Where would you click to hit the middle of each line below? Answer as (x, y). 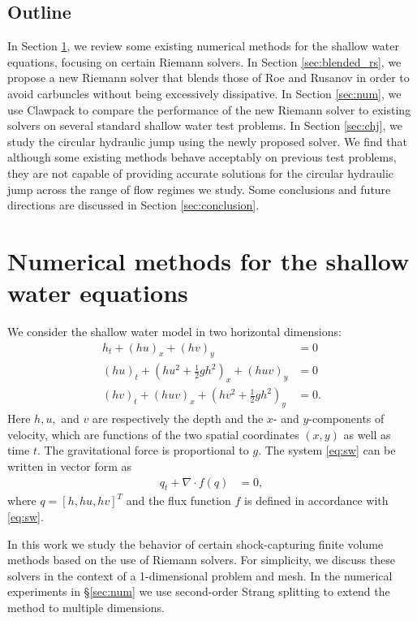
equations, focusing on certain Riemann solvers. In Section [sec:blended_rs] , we (204, 61)
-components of (346, 418)
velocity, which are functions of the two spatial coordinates (153, 434)
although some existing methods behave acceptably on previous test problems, (202, 157)
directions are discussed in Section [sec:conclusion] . (133, 205)
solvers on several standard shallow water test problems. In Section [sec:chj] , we (205, 125)
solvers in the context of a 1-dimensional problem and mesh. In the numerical (200, 575)
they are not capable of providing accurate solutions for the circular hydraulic (201, 172)
